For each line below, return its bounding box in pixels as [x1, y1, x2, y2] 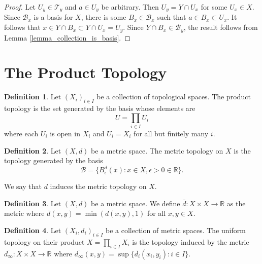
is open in [50, 128, 80, 138]
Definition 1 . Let [4, 91, 61, 102]
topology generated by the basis [4, 155, 103, 166]
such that [157, 12, 186, 22]
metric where [4, 208, 45, 218]
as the [226, 198, 246, 208]
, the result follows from [183, 22, 258, 32]
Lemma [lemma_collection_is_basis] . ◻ [4, 32, 130, 43]
